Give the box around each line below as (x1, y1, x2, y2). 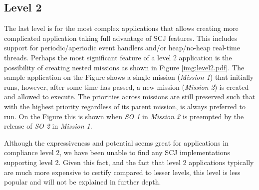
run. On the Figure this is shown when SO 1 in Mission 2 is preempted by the (4, 111, 244, 121)
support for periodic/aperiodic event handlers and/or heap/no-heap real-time (4, 42, 240, 53)
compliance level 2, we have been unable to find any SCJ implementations (4, 147, 230, 158)
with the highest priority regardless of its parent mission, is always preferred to (4, 101, 246, 111)
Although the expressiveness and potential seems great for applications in (4, 137, 229, 148)
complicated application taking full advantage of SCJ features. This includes (4, 32, 238, 43)
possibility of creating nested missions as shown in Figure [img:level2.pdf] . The (4, 62, 245, 72)
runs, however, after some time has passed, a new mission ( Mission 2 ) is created (4, 81, 249, 92)
